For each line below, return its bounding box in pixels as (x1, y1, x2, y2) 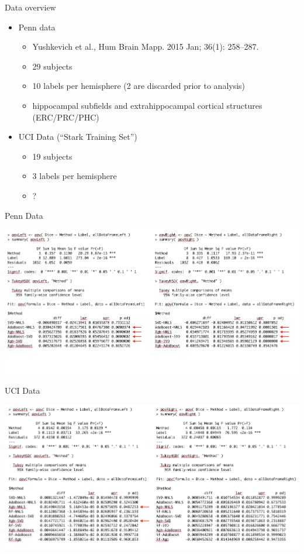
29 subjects (32, 60, 72, 72)
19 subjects (32, 150, 72, 162)
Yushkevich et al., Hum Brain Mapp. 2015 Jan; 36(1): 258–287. (32, 40, 259, 53)
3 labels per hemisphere (32, 170, 117, 182)
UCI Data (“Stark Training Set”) (18, 130, 137, 143)
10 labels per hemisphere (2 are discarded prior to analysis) (32, 80, 246, 92)
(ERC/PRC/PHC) (32, 111, 99, 123)
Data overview (5, 1, 56, 13)
